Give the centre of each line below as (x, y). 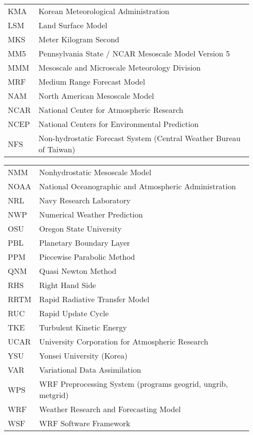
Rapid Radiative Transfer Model (94, 299)
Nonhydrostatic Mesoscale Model (95, 172)
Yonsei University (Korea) (83, 355)
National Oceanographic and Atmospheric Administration (137, 186)
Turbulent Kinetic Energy (83, 327)
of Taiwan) (57, 149)
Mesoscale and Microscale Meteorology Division (120, 67)
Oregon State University (80, 228)
